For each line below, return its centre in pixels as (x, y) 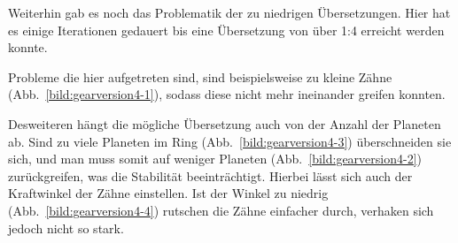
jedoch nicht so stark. (66, 228)
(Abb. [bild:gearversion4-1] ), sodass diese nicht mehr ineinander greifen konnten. (227, 94)
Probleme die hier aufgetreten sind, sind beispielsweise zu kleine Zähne (200, 76)
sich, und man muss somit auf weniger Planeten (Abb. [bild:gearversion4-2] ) (215, 159)
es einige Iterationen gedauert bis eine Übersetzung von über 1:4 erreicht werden (226, 30)
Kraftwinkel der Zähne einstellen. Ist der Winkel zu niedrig (168, 193)
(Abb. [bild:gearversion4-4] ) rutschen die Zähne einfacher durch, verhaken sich (221, 210)
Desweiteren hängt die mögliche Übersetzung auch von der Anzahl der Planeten (225, 123)
